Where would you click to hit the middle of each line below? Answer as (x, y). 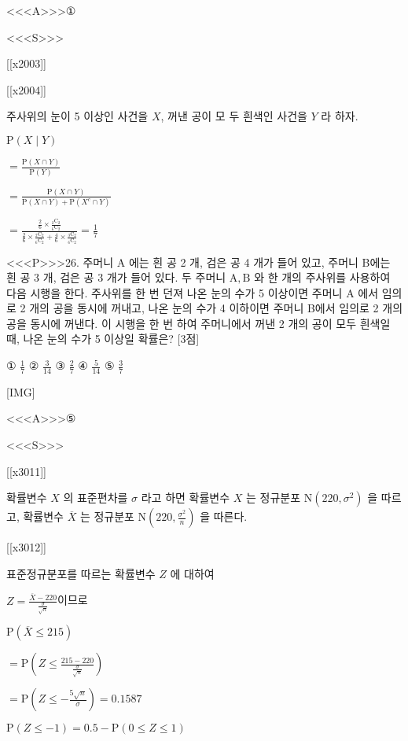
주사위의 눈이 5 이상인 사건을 (77, 116)
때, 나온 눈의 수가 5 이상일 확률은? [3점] (103, 339)
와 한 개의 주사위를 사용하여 (322, 277)
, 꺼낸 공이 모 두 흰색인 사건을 (234, 116)
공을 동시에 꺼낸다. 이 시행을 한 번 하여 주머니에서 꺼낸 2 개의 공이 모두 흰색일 (198, 323)
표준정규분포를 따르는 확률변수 (81, 573)
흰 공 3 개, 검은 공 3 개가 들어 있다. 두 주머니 (116, 277)
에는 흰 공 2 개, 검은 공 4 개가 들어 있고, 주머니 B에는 (259, 262)
